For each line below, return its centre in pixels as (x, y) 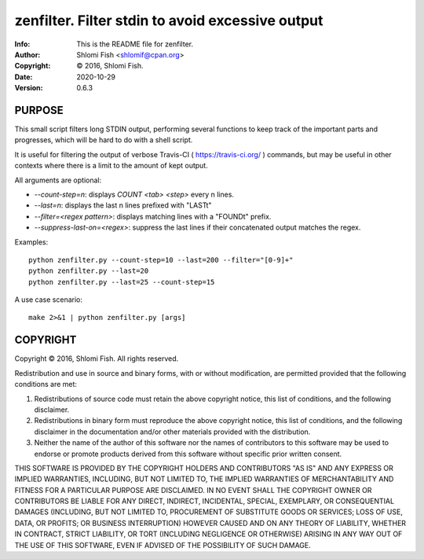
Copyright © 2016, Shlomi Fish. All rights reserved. (97, 359)
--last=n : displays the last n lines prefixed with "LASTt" (123, 205)
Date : (24, 77)
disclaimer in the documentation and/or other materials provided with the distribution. (172, 432)
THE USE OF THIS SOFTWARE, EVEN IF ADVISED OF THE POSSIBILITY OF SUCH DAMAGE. (163, 545)
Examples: (31, 242)
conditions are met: (46, 384)
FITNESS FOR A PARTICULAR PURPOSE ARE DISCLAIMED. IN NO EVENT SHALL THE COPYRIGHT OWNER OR (193, 490)
